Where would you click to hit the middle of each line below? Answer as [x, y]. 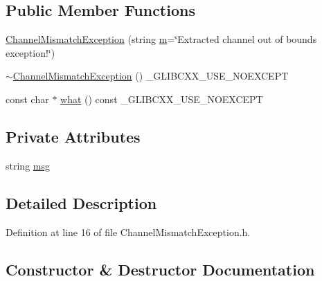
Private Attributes [73, 136]
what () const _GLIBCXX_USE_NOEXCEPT [162, 99]
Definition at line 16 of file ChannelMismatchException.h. [128, 232]
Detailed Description [81, 202]
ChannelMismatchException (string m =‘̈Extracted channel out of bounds [161, 39]
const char [27, 99]
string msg [28, 165]
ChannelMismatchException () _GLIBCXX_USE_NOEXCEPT [151, 76]
